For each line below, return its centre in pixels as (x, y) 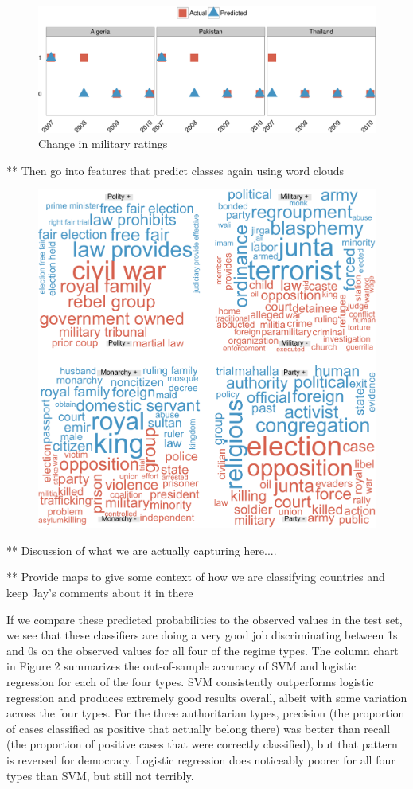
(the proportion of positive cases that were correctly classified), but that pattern (202, 744)
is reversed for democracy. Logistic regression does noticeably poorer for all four (201, 759)
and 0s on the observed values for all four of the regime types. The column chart (203, 650)
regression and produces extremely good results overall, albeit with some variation (207, 697)
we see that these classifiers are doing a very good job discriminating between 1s (202, 635)
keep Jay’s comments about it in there (100, 592)
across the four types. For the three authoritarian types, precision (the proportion (206, 713)
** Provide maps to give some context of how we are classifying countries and (196, 577)
